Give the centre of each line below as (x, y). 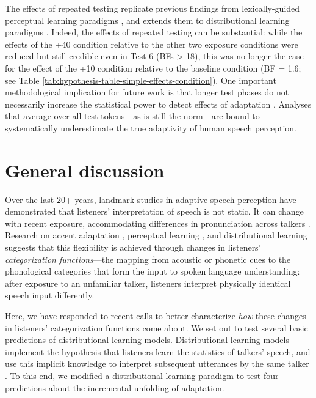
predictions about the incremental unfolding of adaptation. (115, 387)
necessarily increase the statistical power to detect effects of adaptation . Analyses (158, 104)
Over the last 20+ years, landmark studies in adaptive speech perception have (151, 199)
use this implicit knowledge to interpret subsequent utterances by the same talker (157, 363)
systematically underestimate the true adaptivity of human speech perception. (151, 127)
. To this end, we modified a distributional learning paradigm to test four (142, 375)
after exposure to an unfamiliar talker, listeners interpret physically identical (148, 283)
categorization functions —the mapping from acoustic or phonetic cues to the (148, 259)
